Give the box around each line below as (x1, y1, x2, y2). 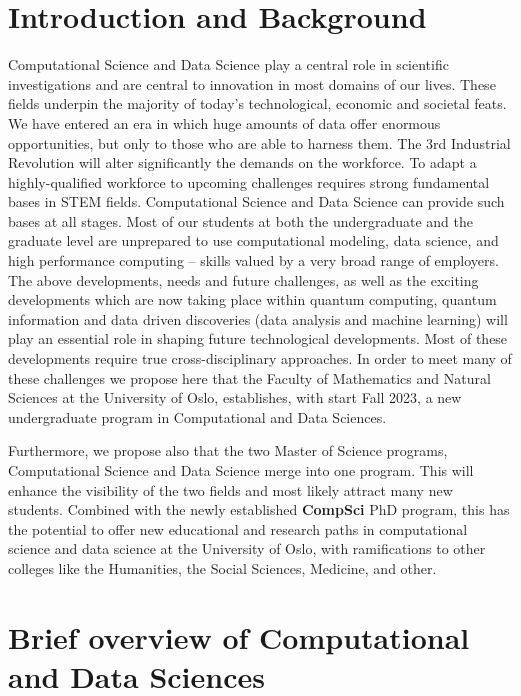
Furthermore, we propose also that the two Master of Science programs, (8, 440, 448, 461)
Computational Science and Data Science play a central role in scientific (8, 54, 449, 75)
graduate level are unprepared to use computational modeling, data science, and (8, 230, 499, 251)
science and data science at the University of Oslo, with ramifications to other (8, 538, 486, 559)
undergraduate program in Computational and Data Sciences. (8, 406, 387, 427)
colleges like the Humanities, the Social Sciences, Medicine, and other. (8, 557, 437, 578)
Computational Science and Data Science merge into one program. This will (8, 460, 474, 480)
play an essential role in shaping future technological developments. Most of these (8, 328, 508, 349)
